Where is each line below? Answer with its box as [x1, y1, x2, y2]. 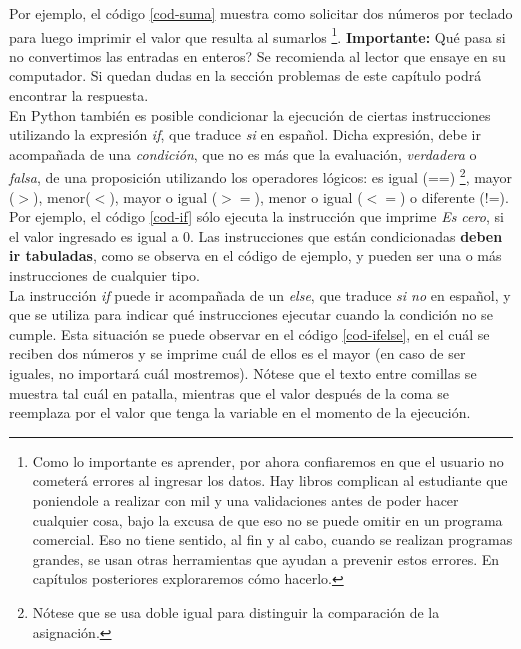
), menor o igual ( [254, 186, 363, 207]
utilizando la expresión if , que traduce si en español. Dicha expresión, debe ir [9, 124, 481, 145]
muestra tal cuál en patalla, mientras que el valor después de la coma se [9, 382, 449, 403]
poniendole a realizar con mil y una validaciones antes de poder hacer [32, 489, 459, 510]
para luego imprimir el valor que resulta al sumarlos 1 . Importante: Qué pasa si [9, 23, 506, 47]
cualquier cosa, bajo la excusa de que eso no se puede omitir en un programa [32, 509, 503, 530]
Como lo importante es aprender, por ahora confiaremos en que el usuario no [32, 450, 504, 471]
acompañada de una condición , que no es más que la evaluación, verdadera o [9, 143, 477, 164]
